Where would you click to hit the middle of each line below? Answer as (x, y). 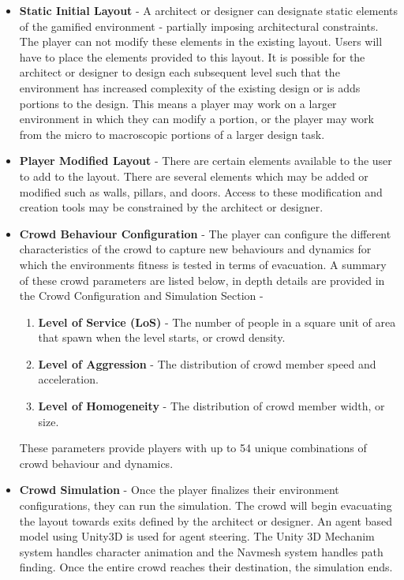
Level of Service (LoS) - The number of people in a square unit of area (217, 322)
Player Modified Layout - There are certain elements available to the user (206, 161)
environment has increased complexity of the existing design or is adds (190, 87)
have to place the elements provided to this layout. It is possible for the (192, 56)
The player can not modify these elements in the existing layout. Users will (201, 41)
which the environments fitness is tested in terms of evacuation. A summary (203, 264)
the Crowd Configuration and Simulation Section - (141, 296)
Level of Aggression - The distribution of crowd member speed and (207, 363)
